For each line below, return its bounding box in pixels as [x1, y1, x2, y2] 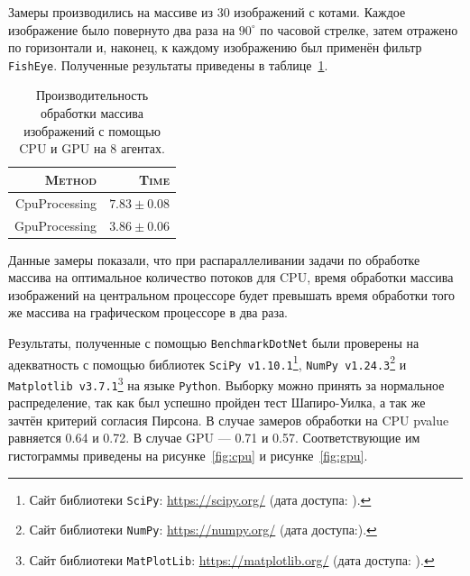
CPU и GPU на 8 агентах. [19, 139, 165, 158]
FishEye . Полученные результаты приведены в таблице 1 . [8, 55, 328, 74]
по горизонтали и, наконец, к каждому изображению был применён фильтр [8, 38, 422, 57]
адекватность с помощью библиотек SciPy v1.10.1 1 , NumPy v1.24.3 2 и [8, 352, 407, 373]
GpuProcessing [14, 215, 97, 234]
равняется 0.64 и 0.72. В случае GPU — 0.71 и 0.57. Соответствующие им [8, 428, 420, 447]
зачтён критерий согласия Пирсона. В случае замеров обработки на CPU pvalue [8, 410, 449, 429]
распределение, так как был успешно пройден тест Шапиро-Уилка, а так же [8, 393, 426, 412]
